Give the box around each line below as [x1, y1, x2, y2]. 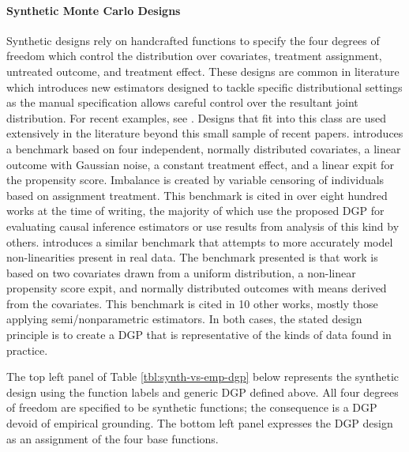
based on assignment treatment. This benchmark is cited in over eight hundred [6, 186, 388, 203]
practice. [6, 341, 48, 358]
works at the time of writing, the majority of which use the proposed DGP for [6, 202, 385, 219]
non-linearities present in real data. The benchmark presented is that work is [6, 249, 378, 266]
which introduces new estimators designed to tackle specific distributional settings [6, 78, 403, 95]
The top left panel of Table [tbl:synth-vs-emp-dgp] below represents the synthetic [6, 368, 400, 385]
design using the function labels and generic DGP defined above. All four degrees [6, 383, 399, 400]
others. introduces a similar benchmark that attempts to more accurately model [6, 233, 393, 250]
